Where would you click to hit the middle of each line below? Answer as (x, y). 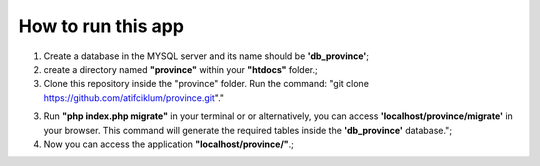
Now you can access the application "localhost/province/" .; (169, 144)
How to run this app (101, 26)
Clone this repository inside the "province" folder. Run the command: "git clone (206, 84)
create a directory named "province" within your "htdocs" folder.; (181, 69)
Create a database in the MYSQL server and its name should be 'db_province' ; (206, 56)
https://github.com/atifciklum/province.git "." (134, 97)
